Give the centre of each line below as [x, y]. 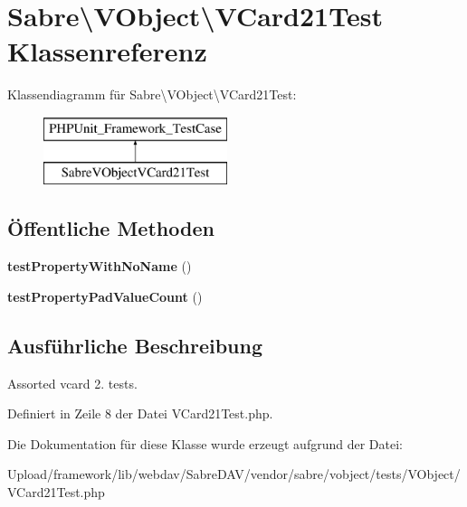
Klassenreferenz [107, 51]
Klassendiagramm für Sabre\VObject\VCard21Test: [152, 94]
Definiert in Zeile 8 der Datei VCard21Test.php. [140, 413]
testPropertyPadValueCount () [105, 296]
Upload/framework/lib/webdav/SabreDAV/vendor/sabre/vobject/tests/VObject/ [234, 474]
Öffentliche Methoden [111, 228]
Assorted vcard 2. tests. [72, 383]
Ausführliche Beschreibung [135, 345]
